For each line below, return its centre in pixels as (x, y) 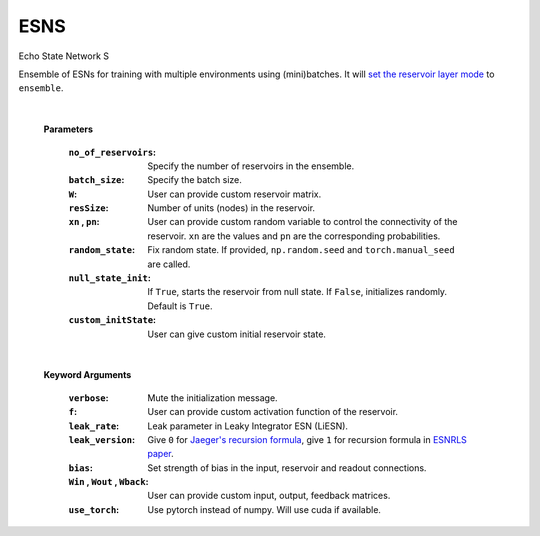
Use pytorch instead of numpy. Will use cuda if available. (264, 509)
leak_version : (101, 439)
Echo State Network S (64, 56)
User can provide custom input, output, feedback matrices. (269, 496)
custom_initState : (112, 320)
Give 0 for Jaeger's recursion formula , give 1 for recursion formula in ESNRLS (307, 439)
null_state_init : (110, 278)
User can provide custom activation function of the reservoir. (273, 412)
